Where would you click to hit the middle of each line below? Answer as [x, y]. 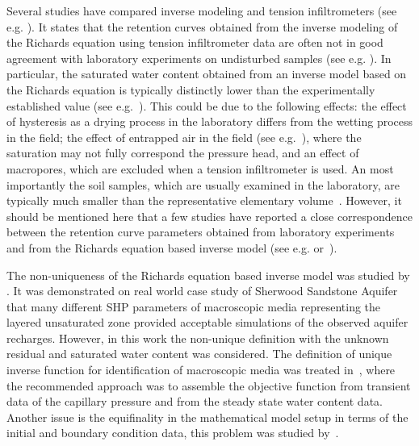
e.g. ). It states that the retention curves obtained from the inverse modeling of [202, 26]
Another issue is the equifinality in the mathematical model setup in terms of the [207, 417]
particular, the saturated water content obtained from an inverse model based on [207, 74]
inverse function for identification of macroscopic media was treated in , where [201, 370]
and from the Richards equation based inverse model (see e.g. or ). [172, 247]
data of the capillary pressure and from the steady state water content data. [195, 401]
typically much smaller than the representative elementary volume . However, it [204, 200]
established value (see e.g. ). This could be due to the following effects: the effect [207, 105]
